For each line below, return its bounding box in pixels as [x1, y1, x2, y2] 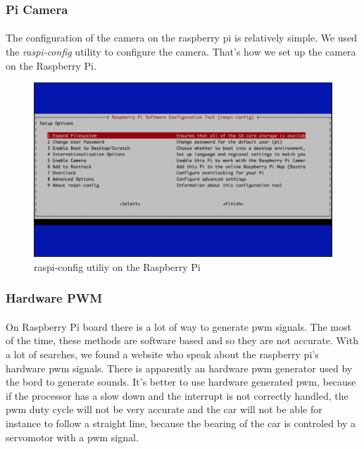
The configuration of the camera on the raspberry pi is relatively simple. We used [6, 30, 358, 45]
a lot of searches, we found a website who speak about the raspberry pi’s [6, 347, 319, 362]
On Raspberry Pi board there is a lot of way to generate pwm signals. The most [6, 319, 351, 334]
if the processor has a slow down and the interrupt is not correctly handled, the [6, 388, 349, 403]
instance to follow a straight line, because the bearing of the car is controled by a [6, 416, 356, 431]
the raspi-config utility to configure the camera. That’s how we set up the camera [6, 44, 356, 59]
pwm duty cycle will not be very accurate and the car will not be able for [6, 402, 322, 417]
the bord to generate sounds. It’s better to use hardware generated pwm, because [6, 374, 356, 389]
